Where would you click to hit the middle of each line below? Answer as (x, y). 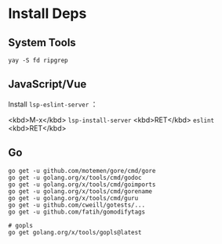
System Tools (42, 43)
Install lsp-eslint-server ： (53, 104)
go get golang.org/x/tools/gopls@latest (75, 232)
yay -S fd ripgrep (38, 60)
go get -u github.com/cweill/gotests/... (77, 205)
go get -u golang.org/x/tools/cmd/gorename (80, 191)
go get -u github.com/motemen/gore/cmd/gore (82, 170)
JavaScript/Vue (47, 84)
